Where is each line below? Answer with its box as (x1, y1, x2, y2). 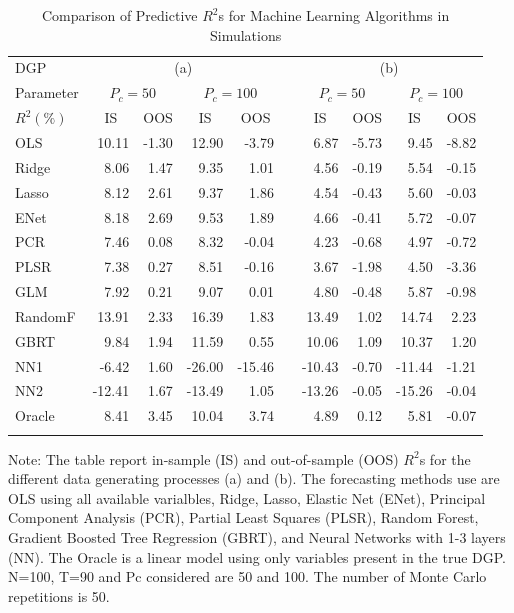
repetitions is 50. (8, 585, 110, 606)
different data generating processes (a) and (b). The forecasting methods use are (8, 468, 500, 489)
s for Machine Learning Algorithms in (218, 5, 450, 25)
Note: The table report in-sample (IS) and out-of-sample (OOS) (8, 448, 399, 469)
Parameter (15, 82, 79, 103)
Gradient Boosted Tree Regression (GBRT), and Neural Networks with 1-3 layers (8, 526, 506, 547)
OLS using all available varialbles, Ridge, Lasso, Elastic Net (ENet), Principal (8, 487, 486, 508)
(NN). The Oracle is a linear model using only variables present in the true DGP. (8, 546, 506, 567)
